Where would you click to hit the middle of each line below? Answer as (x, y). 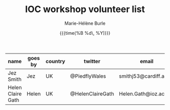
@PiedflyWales (88, 76)
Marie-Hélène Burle (85, 23)
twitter (92, 61)
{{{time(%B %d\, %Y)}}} (85, 33)
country (55, 61)
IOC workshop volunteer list (85, 9)
